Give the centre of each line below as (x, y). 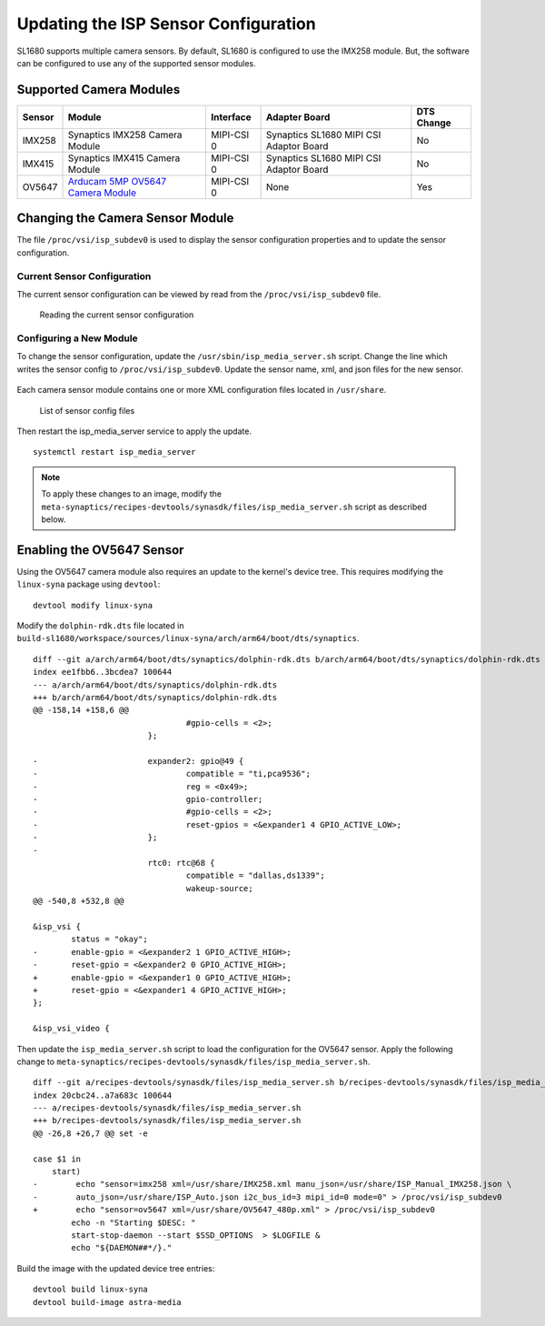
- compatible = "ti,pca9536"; (172, 774)
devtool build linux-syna (91, 1290)
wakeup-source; (219, 888)
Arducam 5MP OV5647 (117, 181)
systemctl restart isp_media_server (114, 452)
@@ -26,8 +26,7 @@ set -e (91, 1133)
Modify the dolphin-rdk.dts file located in (100, 626)
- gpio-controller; (148, 799)
